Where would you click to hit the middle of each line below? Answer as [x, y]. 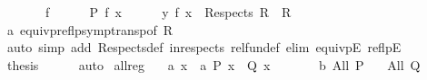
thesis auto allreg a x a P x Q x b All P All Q [213, 64]
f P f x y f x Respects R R [168, 12]
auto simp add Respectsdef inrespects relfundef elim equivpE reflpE [204, 47]
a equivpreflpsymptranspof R [90, 29]
